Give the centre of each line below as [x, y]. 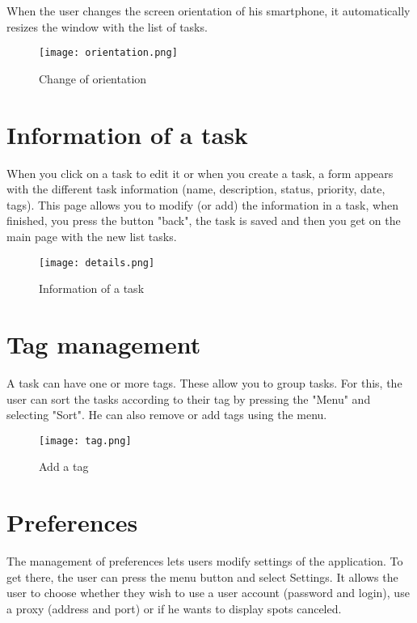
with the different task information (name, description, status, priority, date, [196, 189]
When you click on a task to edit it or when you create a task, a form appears [200, 173]
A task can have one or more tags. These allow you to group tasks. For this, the [204, 382]
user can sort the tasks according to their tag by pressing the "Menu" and [189, 398]
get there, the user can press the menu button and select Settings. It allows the [202, 576]
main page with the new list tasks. [92, 236]
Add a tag [64, 466]
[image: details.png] [97, 263]
